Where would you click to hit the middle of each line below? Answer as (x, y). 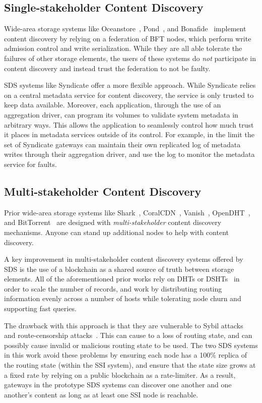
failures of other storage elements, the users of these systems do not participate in (130, 58)
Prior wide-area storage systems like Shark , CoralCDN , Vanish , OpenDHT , (127, 212)
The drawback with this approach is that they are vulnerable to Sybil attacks (124, 325)
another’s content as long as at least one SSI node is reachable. (101, 394)
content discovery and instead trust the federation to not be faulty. (107, 68)
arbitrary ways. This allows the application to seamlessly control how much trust (129, 124)
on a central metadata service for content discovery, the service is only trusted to (129, 95)
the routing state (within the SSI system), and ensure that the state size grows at (130, 365)
